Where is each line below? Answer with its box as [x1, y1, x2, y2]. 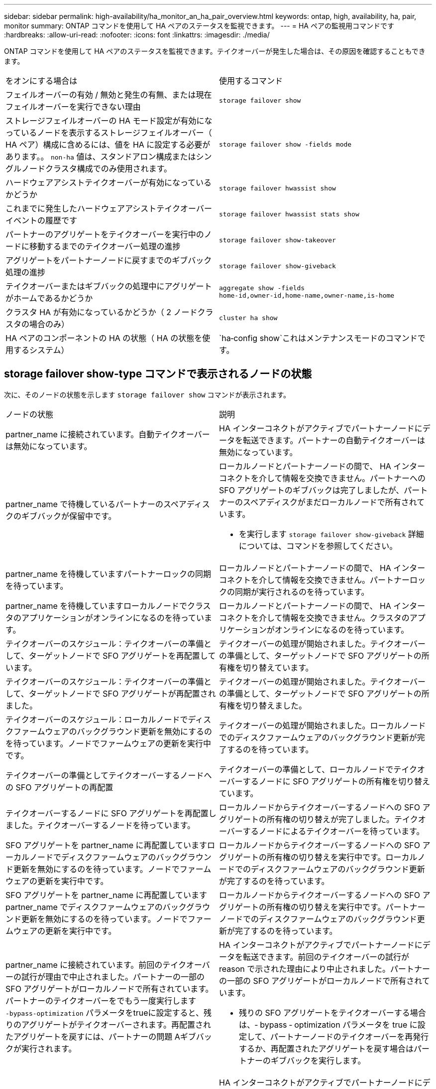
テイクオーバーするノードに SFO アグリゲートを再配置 [5, 808, 209, 818]
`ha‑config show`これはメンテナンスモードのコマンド [219, 333, 418, 343]
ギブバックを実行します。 [271, 1055, 366, 1066]
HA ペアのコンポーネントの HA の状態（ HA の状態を [5, 333, 203, 343]
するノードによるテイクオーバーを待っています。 [242, 826, 425, 836]
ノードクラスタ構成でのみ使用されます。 [21, 164, 172, 174]
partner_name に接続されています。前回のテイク [5, 959, 186, 970]
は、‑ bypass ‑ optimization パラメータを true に [239, 1019, 418, 1030]
